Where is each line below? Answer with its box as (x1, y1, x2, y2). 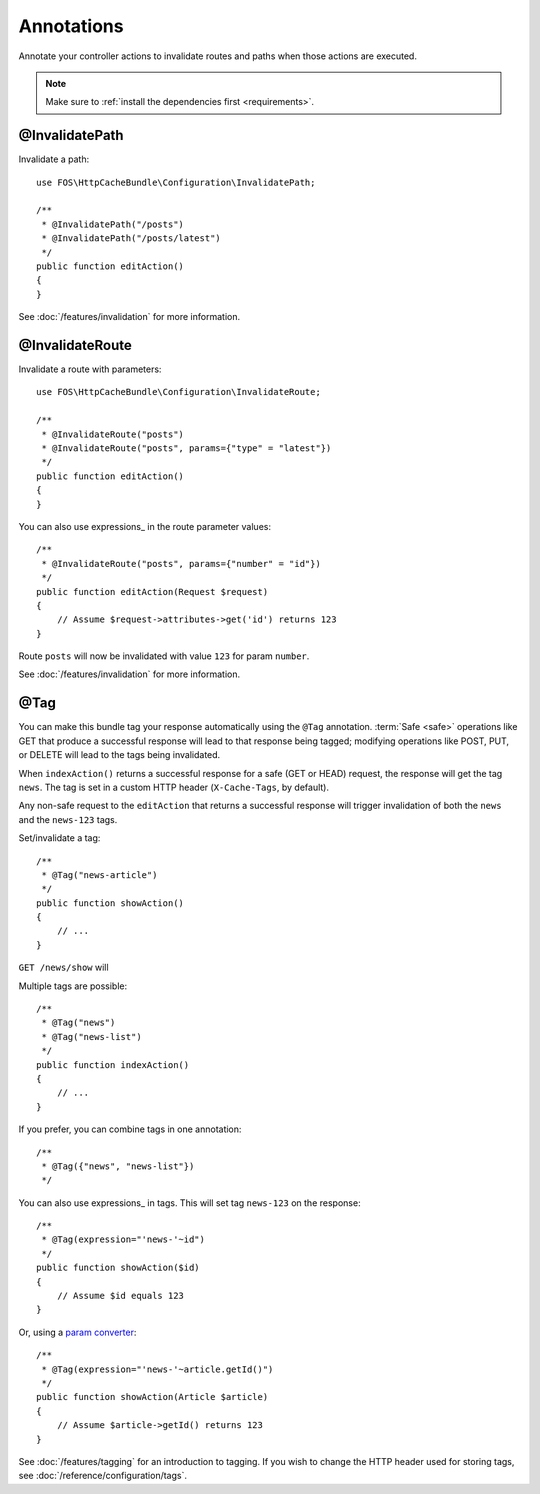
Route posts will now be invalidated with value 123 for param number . (18, 650, 310, 662)
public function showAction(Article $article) (36, 1391, 269, 1403)
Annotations (18, 15, 124, 37)
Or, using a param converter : (18, 1326, 137, 1338)
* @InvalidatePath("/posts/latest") (41, 233, 222, 244)
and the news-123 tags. (18, 813, 118, 825)
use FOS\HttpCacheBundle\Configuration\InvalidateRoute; (36, 386, 322, 398)
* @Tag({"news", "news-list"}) (41, 1160, 195, 1172)
